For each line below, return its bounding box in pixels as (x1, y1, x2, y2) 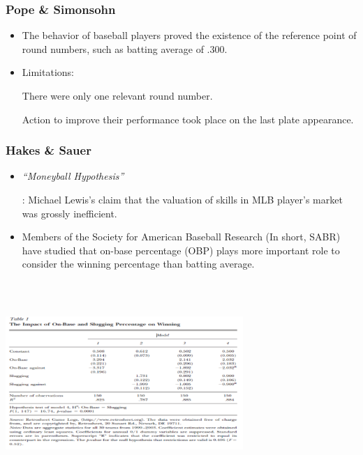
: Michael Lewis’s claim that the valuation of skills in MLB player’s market (22, 192, 343, 206)
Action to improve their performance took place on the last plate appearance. (22, 111, 354, 126)
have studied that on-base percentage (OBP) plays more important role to (22, 242, 340, 257)
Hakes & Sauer (6, 141, 91, 159)
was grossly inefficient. (22, 206, 117, 220)
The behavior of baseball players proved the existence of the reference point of (22, 28, 357, 43)
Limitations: (22, 65, 74, 79)
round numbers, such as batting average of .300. (22, 41, 228, 56)
